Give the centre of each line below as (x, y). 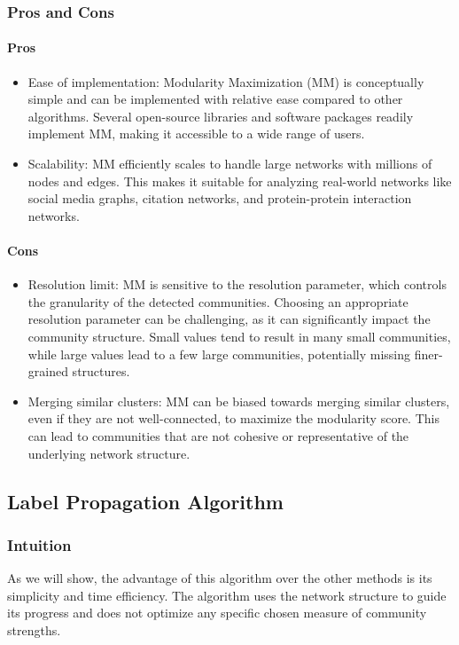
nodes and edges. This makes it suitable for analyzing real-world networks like (240, 181)
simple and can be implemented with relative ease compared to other (215, 99)
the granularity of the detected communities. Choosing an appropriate (218, 301)
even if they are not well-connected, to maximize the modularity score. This (233, 418)
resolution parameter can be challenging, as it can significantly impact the (229, 319)
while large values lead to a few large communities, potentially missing (219, 354)
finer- (428, 354)
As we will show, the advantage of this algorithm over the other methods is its (220, 578)
